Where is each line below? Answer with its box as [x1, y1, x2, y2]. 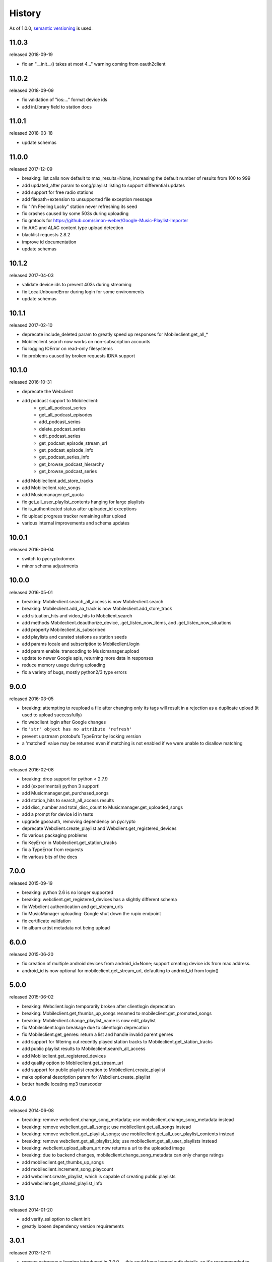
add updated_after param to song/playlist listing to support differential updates [22, 182, 185, 188]
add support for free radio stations [22, 189, 94, 195]
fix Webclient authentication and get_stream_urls [22, 904, 123, 910]
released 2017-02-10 [9, 322, 53, 328]
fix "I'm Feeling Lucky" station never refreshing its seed [22, 203, 138, 209]
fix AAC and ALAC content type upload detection [22, 225, 123, 231]
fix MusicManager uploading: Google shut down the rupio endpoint [22, 911, 161, 917]
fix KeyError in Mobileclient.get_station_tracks [22, 839, 117, 846]
